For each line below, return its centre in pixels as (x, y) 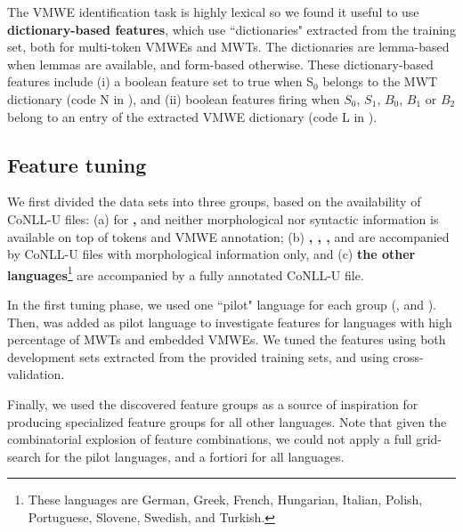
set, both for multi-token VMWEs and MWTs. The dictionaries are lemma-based (228, 47)
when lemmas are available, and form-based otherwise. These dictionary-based (220, 64)
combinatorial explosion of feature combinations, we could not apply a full (210, 439)
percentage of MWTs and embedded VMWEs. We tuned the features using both (227, 339)
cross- (408, 356)
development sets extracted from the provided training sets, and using (198, 356)
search (24, 456)
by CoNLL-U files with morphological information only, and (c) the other (211, 254)
